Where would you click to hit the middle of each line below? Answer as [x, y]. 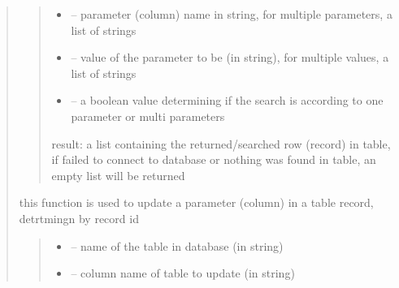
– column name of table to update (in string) [183, 273]
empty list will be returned [118, 175]
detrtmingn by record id [79, 218]
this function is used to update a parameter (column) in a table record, [196, 202]
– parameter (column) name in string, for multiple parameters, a [232, 14]
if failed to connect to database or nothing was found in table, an [214, 159]
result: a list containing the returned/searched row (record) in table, [221, 143]
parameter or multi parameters [148, 116]
